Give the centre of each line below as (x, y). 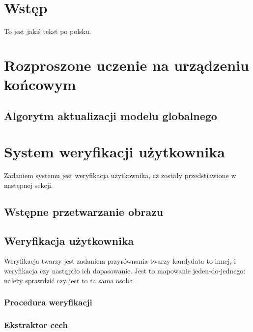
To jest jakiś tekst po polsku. (48, 31)
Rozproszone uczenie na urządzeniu (126, 65)
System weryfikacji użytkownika (114, 152)
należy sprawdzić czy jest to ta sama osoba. (70, 280)
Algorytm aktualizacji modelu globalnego (111, 115)
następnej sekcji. (28, 185)
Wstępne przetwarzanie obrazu (84, 211)
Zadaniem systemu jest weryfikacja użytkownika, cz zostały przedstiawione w (120, 175)
